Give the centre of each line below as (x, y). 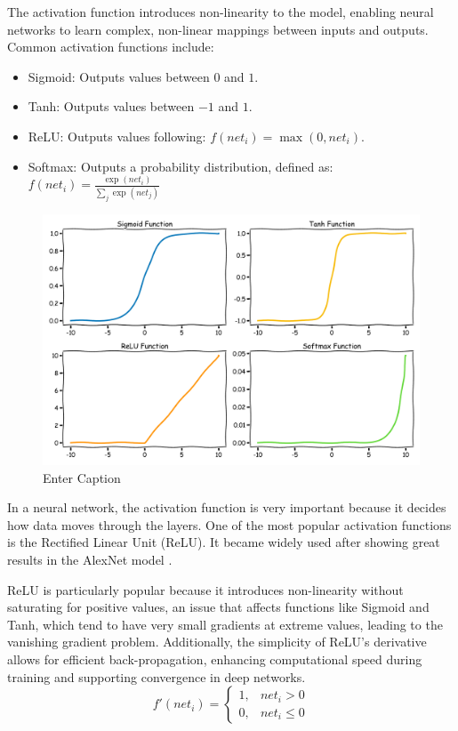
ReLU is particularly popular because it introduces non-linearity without (205, 589)
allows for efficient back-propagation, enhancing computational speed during (215, 659)
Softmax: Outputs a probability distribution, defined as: (181, 166)
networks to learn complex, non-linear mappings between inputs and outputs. (218, 29)
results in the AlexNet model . (90, 560)
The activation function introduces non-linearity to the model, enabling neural (221, 12)
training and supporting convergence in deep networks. (157, 676)
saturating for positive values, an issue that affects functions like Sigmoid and (218, 607)
